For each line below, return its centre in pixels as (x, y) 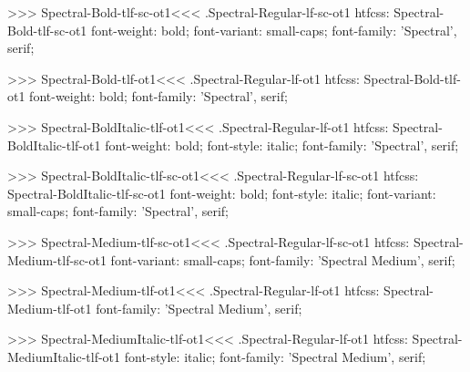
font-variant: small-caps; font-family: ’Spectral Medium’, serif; (283, 259)
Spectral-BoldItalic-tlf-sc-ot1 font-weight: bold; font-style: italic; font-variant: (222, 193)
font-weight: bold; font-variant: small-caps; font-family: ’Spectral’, (274, 30)
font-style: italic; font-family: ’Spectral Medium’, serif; (275, 356)
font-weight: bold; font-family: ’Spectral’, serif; (158, 96)
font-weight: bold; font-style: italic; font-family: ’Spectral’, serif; (282, 145)
